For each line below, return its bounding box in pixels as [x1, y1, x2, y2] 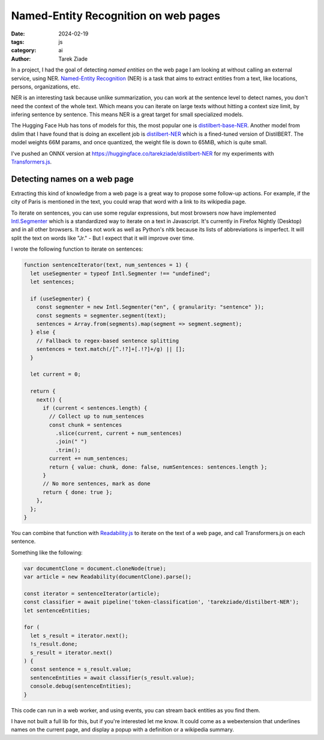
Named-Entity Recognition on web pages [11, 9, 221, 22]
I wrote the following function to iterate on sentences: [11, 245, 143, 252]
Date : [11, 30, 25, 37]
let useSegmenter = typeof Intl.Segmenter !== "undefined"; [30, 270, 211, 277]
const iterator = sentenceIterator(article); [23, 590, 160, 597]
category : [11, 47, 37, 54]
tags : [11, 38, 25, 45]
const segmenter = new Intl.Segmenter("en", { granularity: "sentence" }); [36, 304, 265, 311]
